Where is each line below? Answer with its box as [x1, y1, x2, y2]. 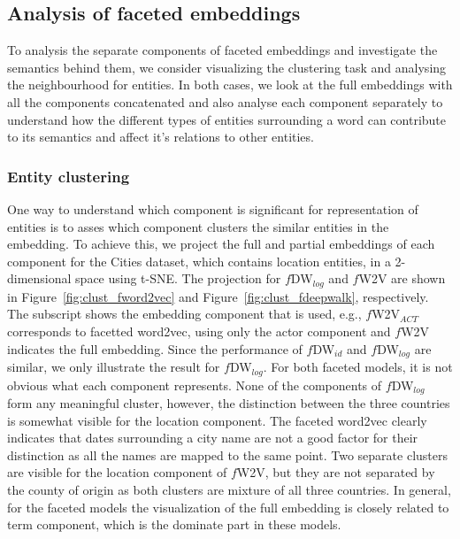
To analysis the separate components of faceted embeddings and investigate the [7, 41, 438, 59]
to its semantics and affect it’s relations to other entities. [7, 127, 314, 146]
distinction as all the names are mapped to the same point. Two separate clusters [7, 445, 448, 464]
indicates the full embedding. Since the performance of [7, 339, 303, 358]
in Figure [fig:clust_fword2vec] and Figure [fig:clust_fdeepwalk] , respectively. [7, 287, 429, 305]
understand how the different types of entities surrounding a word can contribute [7, 110, 447, 128]
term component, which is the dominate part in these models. [7, 515, 341, 534]
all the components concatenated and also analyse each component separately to [7, 92, 443, 111]
